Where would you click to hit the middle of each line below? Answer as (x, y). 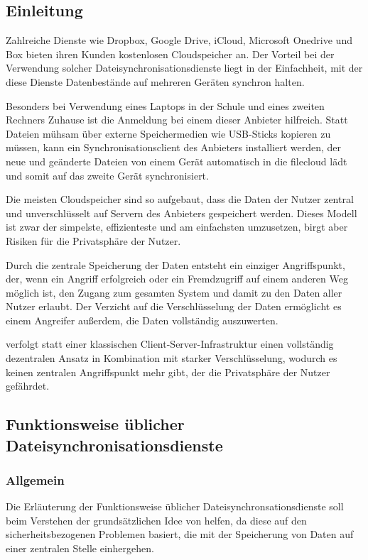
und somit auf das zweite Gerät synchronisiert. (107, 175)
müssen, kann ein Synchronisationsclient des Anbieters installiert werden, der (174, 147)
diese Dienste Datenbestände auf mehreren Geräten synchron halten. (155, 81)
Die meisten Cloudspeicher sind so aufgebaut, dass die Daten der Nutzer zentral (180, 199)
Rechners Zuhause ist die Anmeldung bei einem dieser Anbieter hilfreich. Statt (177, 120)
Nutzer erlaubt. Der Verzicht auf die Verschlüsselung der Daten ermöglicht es (174, 306)
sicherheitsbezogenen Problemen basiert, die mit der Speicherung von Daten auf (180, 534)
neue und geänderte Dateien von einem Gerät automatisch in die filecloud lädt (177, 161)
